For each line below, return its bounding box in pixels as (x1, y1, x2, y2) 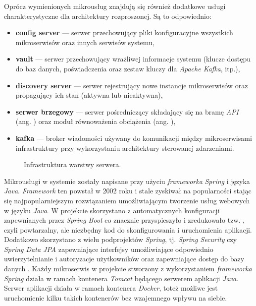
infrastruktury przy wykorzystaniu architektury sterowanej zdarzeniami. (15, 142, 234, 153)
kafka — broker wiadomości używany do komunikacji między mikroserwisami (15, 132, 252, 143)
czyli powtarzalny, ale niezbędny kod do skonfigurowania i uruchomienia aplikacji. (4, 224, 252, 235)
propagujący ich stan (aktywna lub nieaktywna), (15, 90, 163, 100)
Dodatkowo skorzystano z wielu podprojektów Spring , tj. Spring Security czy (4, 234, 237, 245)
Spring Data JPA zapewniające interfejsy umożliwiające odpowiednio (4, 244, 213, 254)
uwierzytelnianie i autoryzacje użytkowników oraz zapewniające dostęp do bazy (4, 253, 245, 264)
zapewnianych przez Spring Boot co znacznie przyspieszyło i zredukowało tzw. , (4, 215, 245, 225)
